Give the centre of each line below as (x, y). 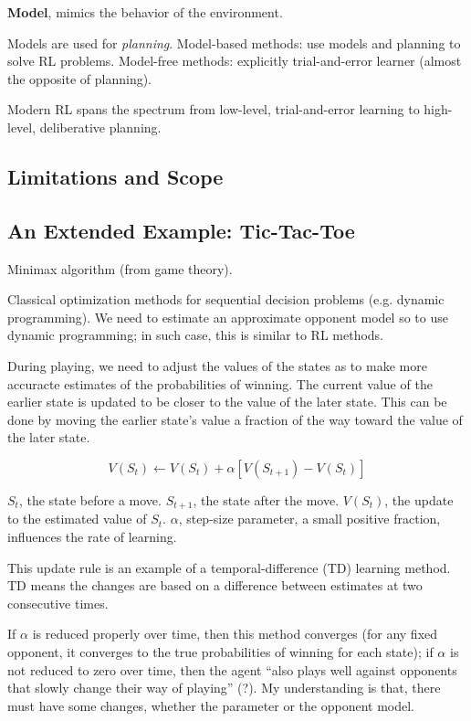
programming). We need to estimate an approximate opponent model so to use (228, 317)
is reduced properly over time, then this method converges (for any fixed (235, 634)
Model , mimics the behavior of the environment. (145, 12)
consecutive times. (58, 603)
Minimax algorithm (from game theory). (120, 268)
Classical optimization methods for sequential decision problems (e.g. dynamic (226, 299)
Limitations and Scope (115, 176)
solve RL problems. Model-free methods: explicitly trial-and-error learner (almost (235, 61)
